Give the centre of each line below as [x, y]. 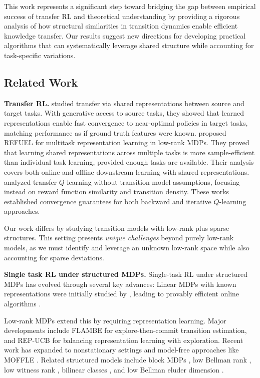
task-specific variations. [40, 55]
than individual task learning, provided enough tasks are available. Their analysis [129, 162]
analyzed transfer [31, 181]
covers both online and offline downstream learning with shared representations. [127, 171]
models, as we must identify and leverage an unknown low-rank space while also [127, 248]
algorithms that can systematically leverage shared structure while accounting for [129, 45]
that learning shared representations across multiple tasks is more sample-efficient [129, 152]
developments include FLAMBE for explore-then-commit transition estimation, [125, 330]
